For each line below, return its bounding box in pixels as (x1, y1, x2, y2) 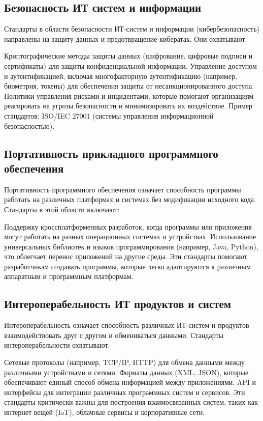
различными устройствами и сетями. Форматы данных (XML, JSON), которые (4, 367, 249, 377)
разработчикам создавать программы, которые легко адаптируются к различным (4, 261, 251, 271)
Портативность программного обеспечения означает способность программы (4, 184, 241, 194)
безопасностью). (4, 120, 55, 131)
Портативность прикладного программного (4, 145, 218, 161)
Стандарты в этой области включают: (4, 204, 120, 214)
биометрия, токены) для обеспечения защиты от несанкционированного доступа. (4, 80, 254, 91)
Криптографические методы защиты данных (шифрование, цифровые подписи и (4, 50, 253, 61)
